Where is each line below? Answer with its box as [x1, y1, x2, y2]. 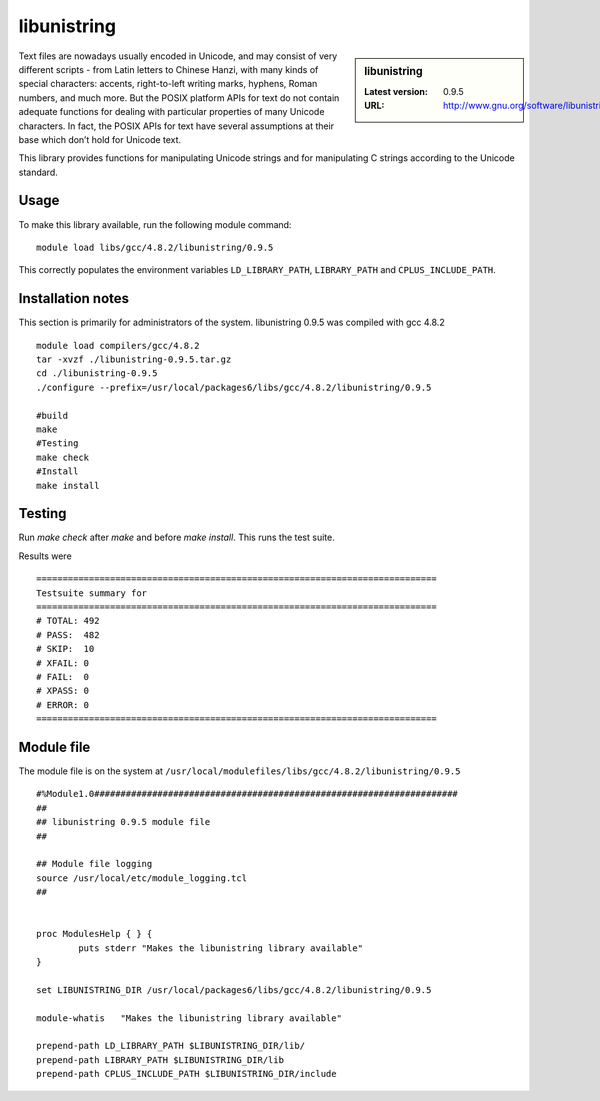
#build [36, 410, 69, 421]
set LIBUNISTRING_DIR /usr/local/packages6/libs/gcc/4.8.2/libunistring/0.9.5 [36, 984, 432, 995]
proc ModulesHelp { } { [36, 928, 153, 940]
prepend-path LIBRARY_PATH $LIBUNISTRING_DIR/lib [36, 1054, 285, 1065]
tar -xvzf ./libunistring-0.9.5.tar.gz [36, 354, 232, 365]
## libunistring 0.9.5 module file [36, 816, 211, 828]
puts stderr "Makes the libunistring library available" [78, 942, 364, 954]
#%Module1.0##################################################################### [36, 788, 459, 800]
